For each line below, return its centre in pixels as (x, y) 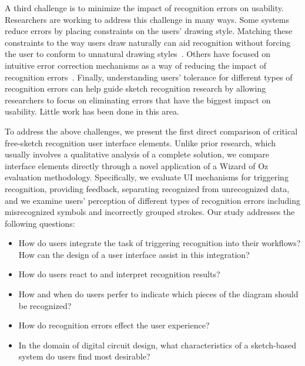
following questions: (40, 223)
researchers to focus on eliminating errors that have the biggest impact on (138, 100)
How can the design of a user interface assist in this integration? (134, 254)
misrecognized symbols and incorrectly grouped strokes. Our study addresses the (150, 212)
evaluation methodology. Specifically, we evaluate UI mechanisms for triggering (147, 177)
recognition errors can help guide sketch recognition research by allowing (135, 88)
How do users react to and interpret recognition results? (119, 274)
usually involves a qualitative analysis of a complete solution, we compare (137, 154)
